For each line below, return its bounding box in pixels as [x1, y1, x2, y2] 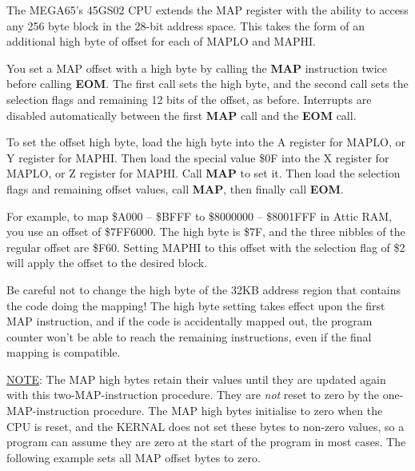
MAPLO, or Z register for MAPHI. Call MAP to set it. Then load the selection [6, 165, 401, 182]
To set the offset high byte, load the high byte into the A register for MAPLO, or [6, 134, 405, 150]
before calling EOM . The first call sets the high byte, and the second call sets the [6, 75, 409, 92]
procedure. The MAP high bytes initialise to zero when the [93, 402, 383, 419]
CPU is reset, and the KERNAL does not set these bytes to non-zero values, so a [6, 417, 405, 434]
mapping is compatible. [6, 344, 121, 361]
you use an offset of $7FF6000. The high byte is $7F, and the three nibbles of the [6, 223, 405, 240]
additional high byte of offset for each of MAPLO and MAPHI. [6, 33, 316, 50]
